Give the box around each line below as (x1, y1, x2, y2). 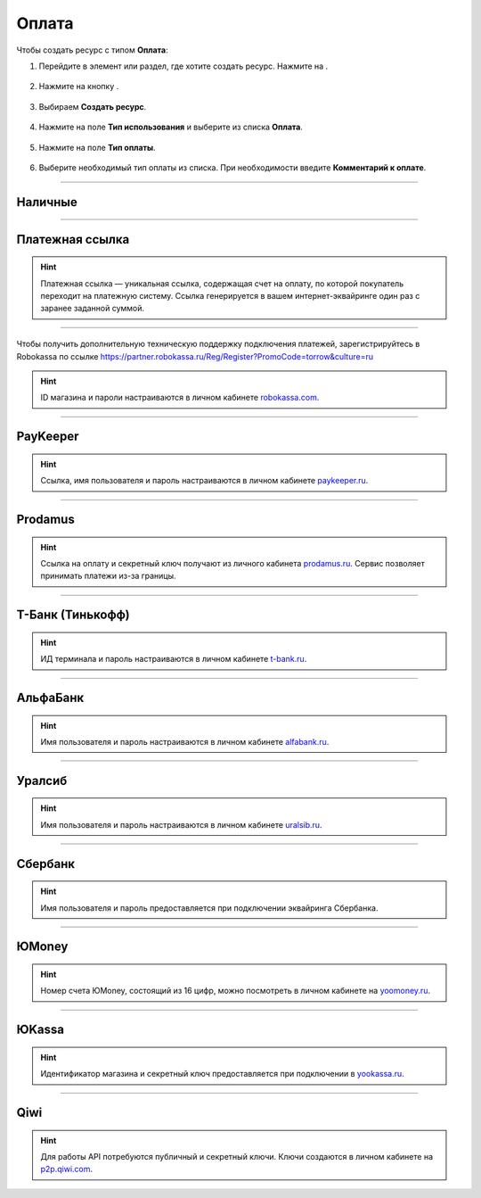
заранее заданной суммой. (40, 303, 145, 314)
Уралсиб (16, 773, 68, 789)
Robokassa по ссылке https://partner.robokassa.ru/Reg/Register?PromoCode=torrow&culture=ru (16, 351, 374, 361)
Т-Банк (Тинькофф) (16, 607, 130, 623)
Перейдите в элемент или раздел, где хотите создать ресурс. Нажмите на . (38, 61, 329, 71)
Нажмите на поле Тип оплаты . (38, 142, 156, 153)
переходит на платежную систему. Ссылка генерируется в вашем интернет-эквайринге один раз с (40, 291, 420, 302)
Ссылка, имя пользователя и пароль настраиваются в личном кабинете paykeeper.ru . (40, 475, 369, 486)
